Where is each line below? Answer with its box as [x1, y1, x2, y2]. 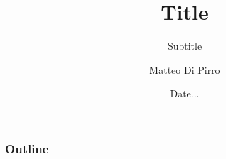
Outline [5, 139, 49, 157]
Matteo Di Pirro [149, 62, 220, 77]
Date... [170, 86, 200, 101]
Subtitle [167, 38, 202, 53]
